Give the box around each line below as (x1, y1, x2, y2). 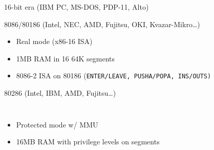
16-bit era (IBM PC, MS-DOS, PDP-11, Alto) (4, 2, 149, 12)
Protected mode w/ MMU (16, 119, 98, 130)
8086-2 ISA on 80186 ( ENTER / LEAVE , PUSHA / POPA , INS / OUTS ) (16, 70, 211, 81)
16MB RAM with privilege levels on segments (16, 136, 160, 147)
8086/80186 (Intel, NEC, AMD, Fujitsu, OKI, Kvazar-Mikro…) (4, 18, 200, 29)
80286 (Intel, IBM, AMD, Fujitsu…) (4, 88, 116, 98)
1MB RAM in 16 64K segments (16, 53, 115, 63)
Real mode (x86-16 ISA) (16, 36, 93, 47)
